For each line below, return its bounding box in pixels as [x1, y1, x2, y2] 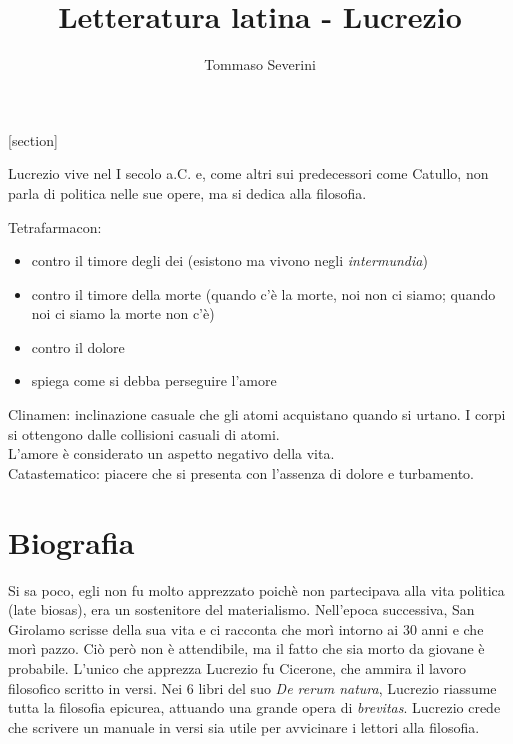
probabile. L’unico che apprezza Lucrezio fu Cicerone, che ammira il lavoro [8, 657, 466, 678]
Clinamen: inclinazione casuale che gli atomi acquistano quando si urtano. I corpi [8, 404, 506, 425]
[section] [8, 129, 58, 150]
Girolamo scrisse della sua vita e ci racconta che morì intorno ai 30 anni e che [8, 618, 484, 639]
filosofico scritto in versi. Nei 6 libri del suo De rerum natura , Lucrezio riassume [8, 677, 497, 698]
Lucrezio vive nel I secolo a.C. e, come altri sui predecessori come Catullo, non [8, 163, 489, 184]
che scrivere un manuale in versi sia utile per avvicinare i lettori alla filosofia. [8, 716, 480, 737]
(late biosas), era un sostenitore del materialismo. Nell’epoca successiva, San [8, 599, 475, 620]
